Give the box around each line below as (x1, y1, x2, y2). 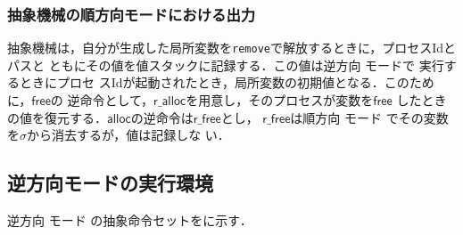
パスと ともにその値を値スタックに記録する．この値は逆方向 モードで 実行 (7, 55, 444, 74)
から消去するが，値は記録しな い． (27, 126, 230, 144)
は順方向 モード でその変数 (290, 108, 449, 126)
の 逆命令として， (50, 91, 154, 109)
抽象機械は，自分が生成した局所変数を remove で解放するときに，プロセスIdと (7, 38, 457, 57)
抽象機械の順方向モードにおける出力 (7, 3, 256, 25)
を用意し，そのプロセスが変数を (186, 91, 374, 109)
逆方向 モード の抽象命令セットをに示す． (7, 211, 252, 230)
